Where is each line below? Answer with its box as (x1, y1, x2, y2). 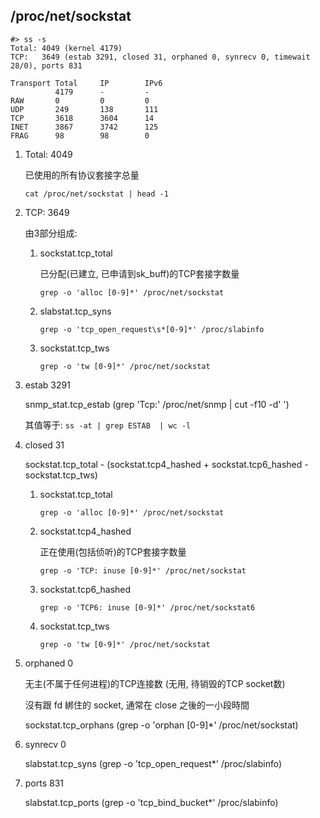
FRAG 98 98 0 (10, 130, 150, 141)
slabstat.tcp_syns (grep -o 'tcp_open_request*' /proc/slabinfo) (24, 757, 283, 769)
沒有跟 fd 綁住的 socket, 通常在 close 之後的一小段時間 (24, 699, 250, 711)
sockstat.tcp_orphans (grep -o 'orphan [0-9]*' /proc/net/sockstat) (24, 719, 299, 731)
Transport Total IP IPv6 (10, 78, 163, 88)
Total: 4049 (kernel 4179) (10, 43, 123, 53)
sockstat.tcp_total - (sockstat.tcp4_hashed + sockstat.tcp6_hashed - (24, 458, 309, 470)
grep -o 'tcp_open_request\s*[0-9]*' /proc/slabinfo (39, 324, 265, 334)
